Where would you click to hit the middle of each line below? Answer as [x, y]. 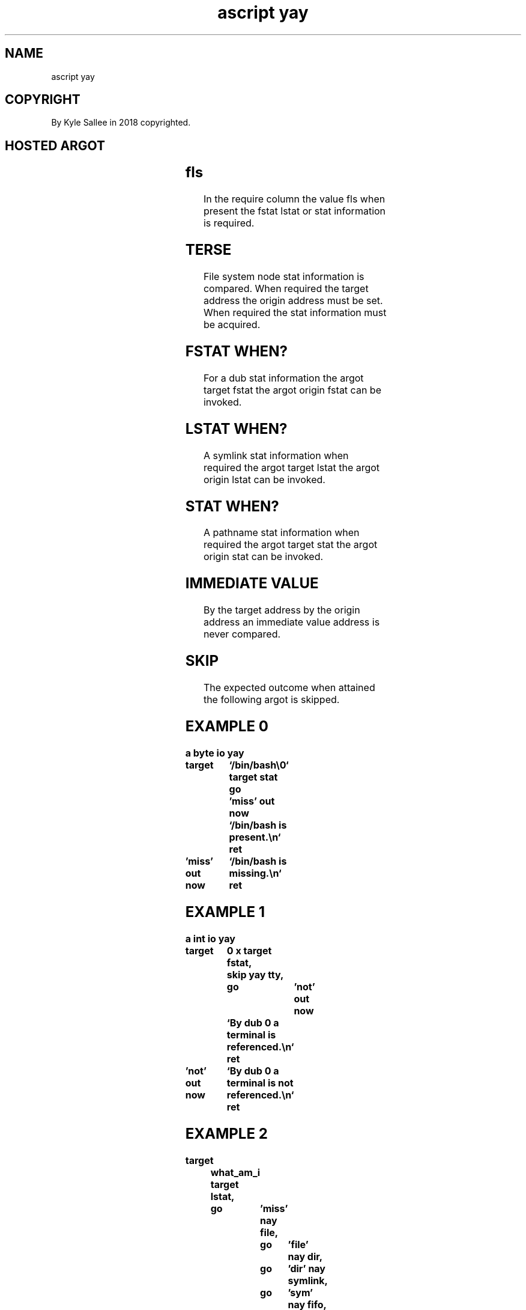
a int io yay [210, 938]
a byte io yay [215, 753]
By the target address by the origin [282, 610]
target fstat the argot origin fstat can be [292, 390]
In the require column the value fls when [294, 199]
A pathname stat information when [281, 533]
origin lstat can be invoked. [264, 479]
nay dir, [305, 1256]
